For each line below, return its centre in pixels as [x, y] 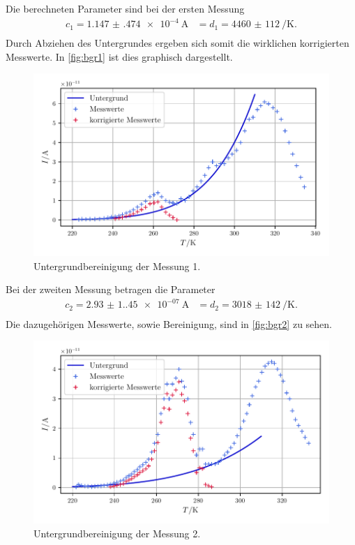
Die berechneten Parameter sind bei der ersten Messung [125, 8]
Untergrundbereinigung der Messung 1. [117, 266]
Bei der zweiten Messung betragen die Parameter [111, 289]
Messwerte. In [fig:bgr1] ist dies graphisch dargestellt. [119, 56]
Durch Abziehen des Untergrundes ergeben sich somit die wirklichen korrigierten [177, 43]
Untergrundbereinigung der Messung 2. [117, 533]
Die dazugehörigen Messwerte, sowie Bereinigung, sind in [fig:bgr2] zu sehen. [169, 323]
